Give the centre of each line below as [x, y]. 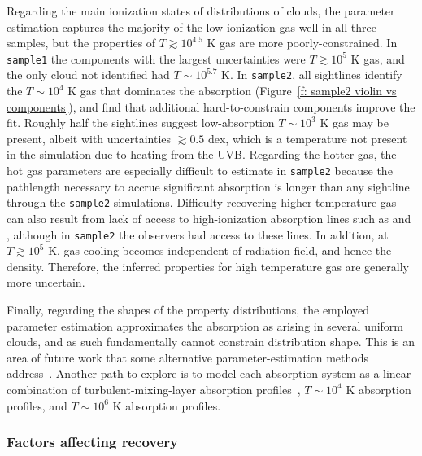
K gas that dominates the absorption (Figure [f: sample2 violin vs [232, 91]
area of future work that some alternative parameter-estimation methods [187, 357]
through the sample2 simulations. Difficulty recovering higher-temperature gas [202, 202]
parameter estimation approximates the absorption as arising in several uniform [205, 325]
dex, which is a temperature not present [307, 138]
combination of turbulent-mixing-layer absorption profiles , [154, 389]
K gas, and [378, 58]
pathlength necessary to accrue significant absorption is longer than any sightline [208, 186]
